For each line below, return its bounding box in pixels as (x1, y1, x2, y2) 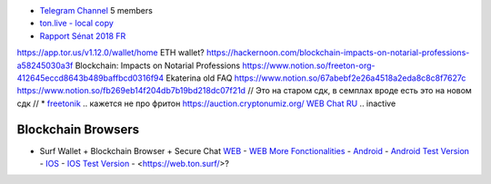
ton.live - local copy (39, 18, 114, 29)
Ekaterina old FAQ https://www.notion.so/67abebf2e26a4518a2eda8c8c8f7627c (165, 73, 466, 83)
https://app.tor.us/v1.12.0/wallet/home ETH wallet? (16, 47, 205, 58)
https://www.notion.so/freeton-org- (242, 60, 376, 71)
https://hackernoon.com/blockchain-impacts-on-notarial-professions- (205, 47, 470, 58)
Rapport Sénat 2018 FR (39, 30, 126, 41)
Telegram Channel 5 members (39, 5, 154, 15)
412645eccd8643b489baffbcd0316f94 (16, 73, 165, 83)
